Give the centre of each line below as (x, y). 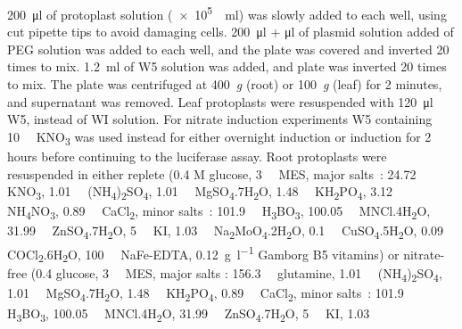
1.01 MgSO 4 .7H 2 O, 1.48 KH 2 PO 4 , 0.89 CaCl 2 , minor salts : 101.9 (206, 294)
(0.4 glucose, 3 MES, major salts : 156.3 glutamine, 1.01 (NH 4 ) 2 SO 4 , (236, 275)
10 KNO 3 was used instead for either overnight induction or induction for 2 (219, 137)
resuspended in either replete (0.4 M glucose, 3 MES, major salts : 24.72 (212, 173)
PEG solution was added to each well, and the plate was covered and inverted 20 (228, 49)
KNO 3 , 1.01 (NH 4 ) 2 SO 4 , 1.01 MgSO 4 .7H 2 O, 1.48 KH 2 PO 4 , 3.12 (200, 192)
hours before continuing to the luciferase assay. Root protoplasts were (197, 156)
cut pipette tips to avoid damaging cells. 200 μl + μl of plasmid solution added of (231, 32)
